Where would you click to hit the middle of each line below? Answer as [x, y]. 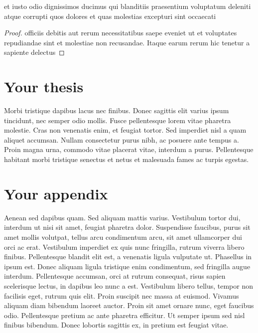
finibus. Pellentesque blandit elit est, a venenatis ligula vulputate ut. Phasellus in [128, 256]
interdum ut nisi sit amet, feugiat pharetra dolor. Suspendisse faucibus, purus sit [127, 227]
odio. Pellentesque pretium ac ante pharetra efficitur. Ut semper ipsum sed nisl [125, 315]
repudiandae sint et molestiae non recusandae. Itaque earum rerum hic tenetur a [127, 42]
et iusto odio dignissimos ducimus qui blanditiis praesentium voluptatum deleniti [128, 6]
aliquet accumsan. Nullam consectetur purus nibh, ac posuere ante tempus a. [122, 139]
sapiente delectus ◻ [34, 52]
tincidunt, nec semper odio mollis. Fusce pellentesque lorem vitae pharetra [118, 120]
